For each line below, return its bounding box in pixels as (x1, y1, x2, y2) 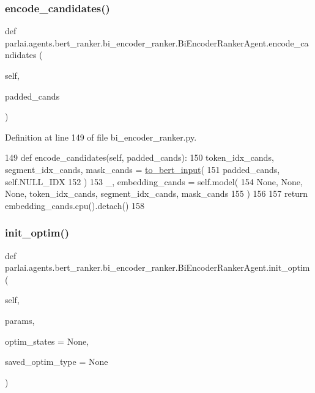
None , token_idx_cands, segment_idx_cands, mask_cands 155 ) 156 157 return (5, 187, 308, 200)
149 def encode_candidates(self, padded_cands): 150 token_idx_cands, (5, 151, 274, 164)
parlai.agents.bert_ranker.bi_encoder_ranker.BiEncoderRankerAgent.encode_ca (5, 36, 309, 49)
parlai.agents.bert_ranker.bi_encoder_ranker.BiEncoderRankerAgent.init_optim (5, 261, 310, 274)
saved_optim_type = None (5, 355, 108, 368)
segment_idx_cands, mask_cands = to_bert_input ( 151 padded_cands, (5, 163, 280, 175)
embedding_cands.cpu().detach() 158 (5, 199, 144, 211)
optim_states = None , (5, 334, 89, 347)
